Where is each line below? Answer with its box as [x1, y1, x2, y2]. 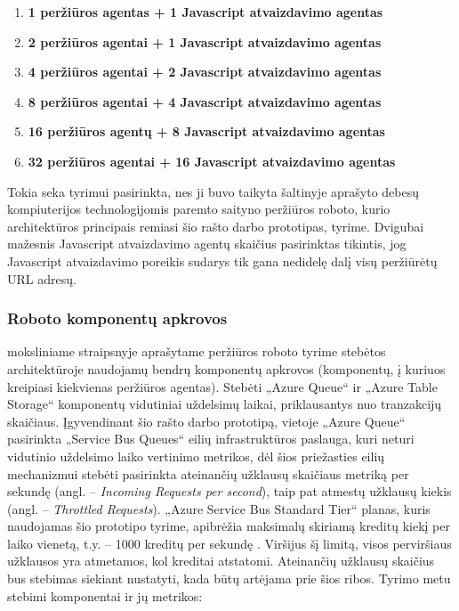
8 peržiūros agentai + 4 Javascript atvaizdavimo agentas [28, 92, 382, 110]
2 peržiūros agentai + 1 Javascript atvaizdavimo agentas [28, 32, 382, 51]
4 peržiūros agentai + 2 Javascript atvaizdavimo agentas [28, 62, 382, 81]
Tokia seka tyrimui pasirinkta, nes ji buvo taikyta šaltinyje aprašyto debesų [7, 182, 420, 200]
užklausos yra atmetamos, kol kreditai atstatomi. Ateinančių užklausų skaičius [7, 551, 435, 570]
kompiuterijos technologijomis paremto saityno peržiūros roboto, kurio [7, 200, 391, 218]
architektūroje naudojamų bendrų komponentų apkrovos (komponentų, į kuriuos [7, 359, 446, 378]
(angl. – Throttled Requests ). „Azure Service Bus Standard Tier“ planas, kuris [7, 499, 431, 517]
